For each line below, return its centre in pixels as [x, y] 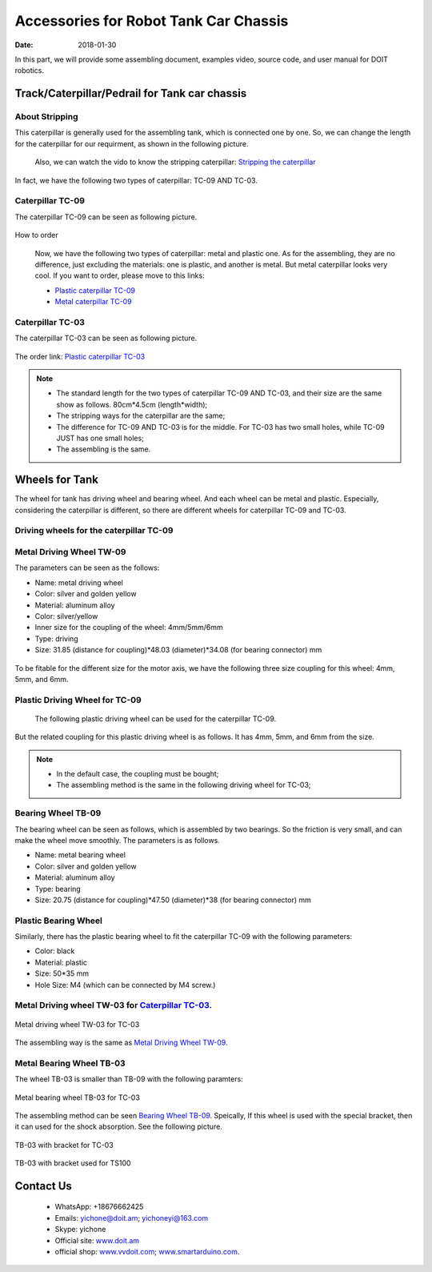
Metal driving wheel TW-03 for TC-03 [77, 1024]
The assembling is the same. [104, 449]
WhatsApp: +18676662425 [99, 1207]
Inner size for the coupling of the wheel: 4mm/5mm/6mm [129, 628]
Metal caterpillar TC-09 [93, 302]
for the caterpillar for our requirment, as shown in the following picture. [132, 143]
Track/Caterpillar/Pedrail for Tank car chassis [131, 93]
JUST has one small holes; [100, 438]
